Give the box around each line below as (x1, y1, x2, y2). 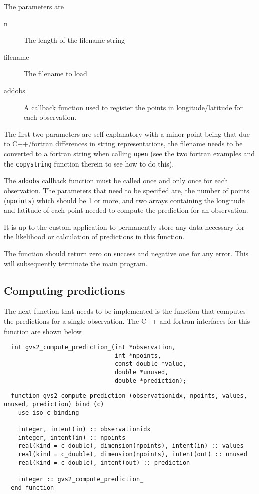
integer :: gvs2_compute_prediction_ (18, 475, 144, 483)
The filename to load (24, 68, 87, 79)
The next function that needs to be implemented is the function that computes (4, 306, 246, 316)
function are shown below (4, 325, 82, 336)
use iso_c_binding (18, 409, 79, 416)
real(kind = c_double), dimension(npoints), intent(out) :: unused (18, 450, 247, 458)
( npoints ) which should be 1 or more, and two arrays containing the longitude (4, 195, 245, 205)
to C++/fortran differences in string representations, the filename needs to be (4, 138, 243, 149)
